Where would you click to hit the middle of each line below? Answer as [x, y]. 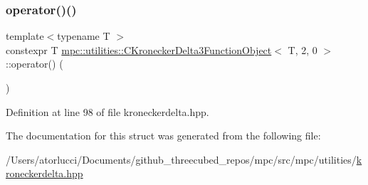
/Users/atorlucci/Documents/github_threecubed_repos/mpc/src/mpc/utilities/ [181, 159]
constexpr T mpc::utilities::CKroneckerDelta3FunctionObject [139, 49]
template [25, 36]
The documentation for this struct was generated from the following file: [163, 136]
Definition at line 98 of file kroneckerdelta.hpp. [107, 111]
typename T [84, 36]
